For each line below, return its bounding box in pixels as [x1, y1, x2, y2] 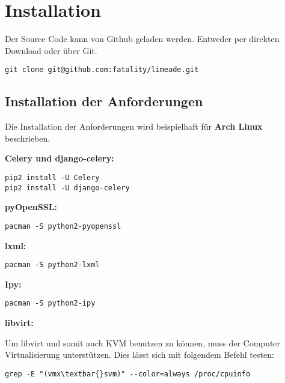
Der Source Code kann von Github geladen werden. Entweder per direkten [5, 32, 280, 45]
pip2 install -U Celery [5, 173, 100, 182]
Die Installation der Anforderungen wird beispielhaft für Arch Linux [5, 120, 263, 133]
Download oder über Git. [5, 44, 97, 56]
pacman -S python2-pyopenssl [5, 222, 121, 231]
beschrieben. [5, 131, 51, 144]
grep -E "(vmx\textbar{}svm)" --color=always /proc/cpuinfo [5, 369, 251, 378]
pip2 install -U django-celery [5, 183, 130, 192]
